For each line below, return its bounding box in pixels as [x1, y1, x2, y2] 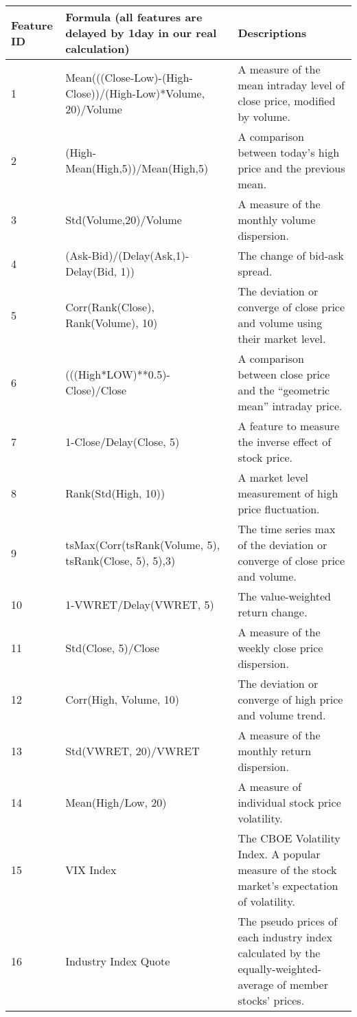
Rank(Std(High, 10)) [65, 485, 165, 501]
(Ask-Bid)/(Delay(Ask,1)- [65, 247, 189, 263]
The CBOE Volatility [238, 830, 341, 846]
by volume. [238, 109, 290, 124]
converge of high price [238, 691, 343, 707]
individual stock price [238, 794, 341, 810]
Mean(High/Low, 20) [65, 794, 167, 810]
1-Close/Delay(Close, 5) [65, 434, 180, 449]
